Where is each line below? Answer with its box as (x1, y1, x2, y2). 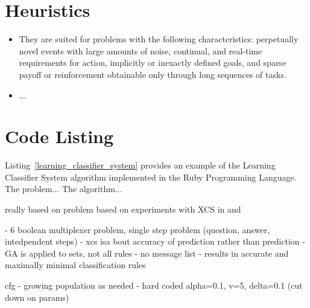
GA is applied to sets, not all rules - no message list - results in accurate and (5, 246, 289, 259)
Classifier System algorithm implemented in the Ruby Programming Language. (5, 170, 297, 183)
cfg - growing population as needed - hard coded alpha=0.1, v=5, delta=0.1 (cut (5, 278, 303, 291)
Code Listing (5, 124, 114, 149)
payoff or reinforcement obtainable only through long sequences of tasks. (19, 68, 286, 80)
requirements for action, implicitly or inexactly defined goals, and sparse (19, 56, 286, 69)
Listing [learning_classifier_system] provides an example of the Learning (5, 159, 276, 172)
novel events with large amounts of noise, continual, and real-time (19, 44, 262, 57)
